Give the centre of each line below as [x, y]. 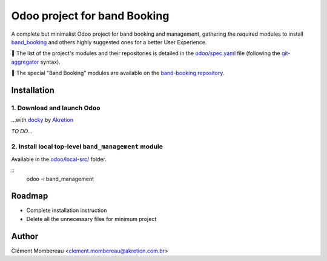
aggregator [25, 62]
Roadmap [30, 196]
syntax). [50, 62]
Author [25, 236]
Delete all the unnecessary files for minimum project [91, 219]
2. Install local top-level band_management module [87, 147]
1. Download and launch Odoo [56, 108]
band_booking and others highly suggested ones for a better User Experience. [109, 42]
